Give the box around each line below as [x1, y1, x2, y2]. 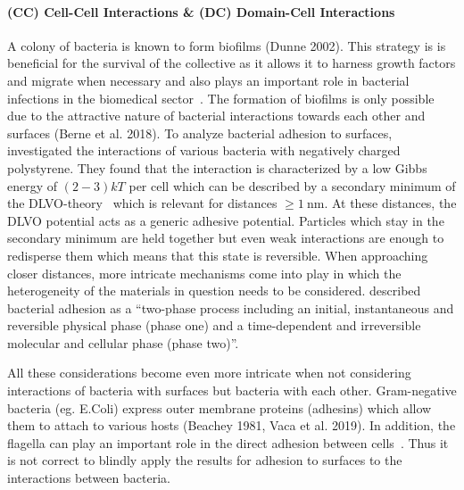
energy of [7, 176, 58, 195]
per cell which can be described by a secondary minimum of [128, 176, 456, 195]
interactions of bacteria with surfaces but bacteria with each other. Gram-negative [7, 381, 457, 400]
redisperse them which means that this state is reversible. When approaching [7, 245, 428, 264]
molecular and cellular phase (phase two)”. [7, 333, 239, 352]
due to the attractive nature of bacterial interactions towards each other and [7, 106, 426, 125]
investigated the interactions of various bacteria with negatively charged [7, 141, 401, 160]
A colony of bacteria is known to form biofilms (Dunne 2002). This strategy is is [7, 36, 446, 54]
